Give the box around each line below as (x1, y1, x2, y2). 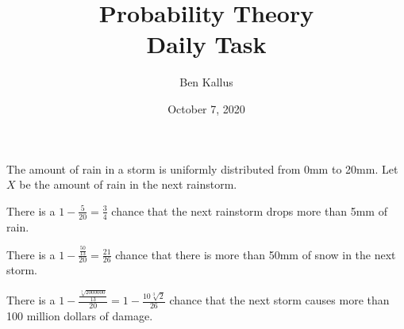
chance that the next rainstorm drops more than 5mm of (111, 202, 387, 219)
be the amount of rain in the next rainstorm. (19, 176, 237, 193)
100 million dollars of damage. (6, 307, 153, 323)
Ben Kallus (179, 74, 233, 90)
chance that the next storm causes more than (169, 292, 390, 308)
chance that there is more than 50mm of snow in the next (115, 246, 396, 262)
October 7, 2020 (167, 100, 245, 117)
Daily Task (146, 28, 267, 60)
